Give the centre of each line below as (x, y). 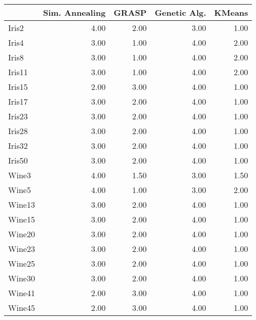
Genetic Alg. (180, 12)
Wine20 (22, 234)
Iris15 (18, 87)
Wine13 (22, 204)
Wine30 (22, 278)
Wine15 (22, 219)
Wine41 (22, 293)
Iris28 (18, 131)
